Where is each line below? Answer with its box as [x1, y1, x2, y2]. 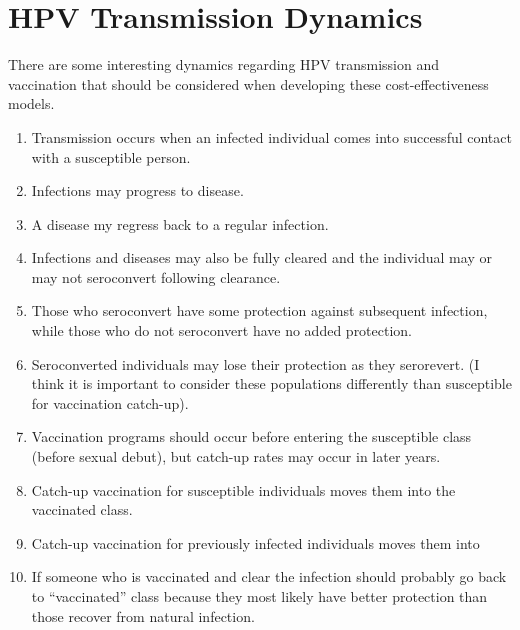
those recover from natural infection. [31, 605, 255, 626]
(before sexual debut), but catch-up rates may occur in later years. [31, 446, 441, 467]
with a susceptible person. [31, 146, 191, 167]
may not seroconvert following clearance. [31, 266, 281, 287]
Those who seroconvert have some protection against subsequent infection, [31, 300, 488, 321]
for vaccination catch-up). [31, 392, 189, 413]
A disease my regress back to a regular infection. [31, 213, 329, 234]
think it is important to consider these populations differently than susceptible [31, 373, 512, 394]
